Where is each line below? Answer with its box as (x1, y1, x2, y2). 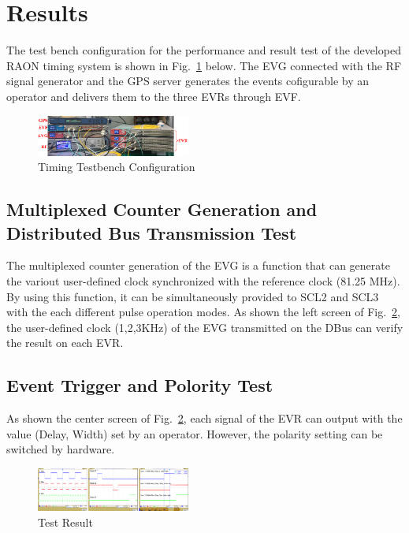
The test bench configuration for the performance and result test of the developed (6, 42, 401, 58)
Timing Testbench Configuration (38, 158, 195, 175)
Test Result (38, 513, 93, 530)
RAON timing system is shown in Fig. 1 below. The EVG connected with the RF (6, 57, 402, 73)
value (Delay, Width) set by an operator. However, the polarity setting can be (6, 425, 383, 442)
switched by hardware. (6, 441, 115, 457)
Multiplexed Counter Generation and (6, 197, 318, 222)
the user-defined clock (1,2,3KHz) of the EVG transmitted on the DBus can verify (6, 319, 403, 335)
